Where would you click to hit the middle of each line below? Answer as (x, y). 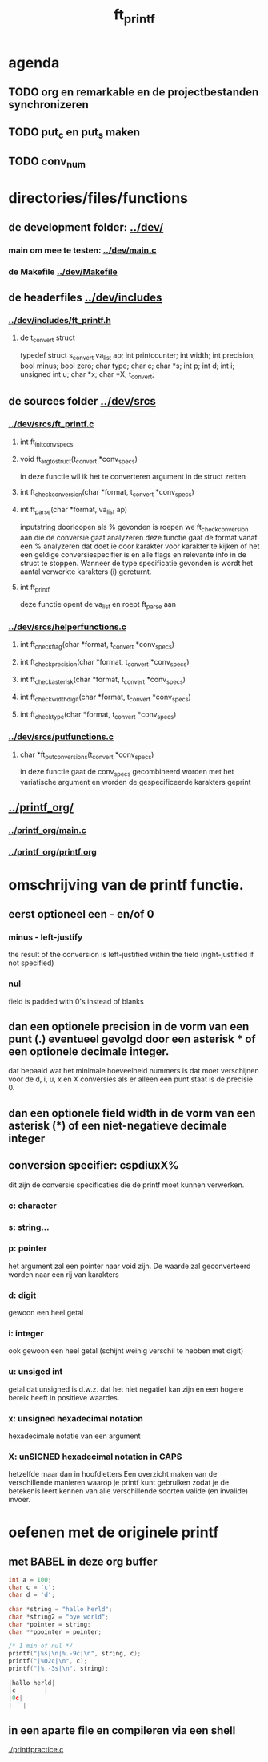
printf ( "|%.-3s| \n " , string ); (59, 1669)
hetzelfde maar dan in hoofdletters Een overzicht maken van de (113, 1474)
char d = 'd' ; (32, 1595)
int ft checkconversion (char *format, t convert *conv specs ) (107, 493)
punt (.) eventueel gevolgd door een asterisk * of (132, 1039)
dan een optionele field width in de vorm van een (132, 1113)
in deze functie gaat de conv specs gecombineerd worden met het (127, 773)
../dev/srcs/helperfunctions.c (67, 627)
